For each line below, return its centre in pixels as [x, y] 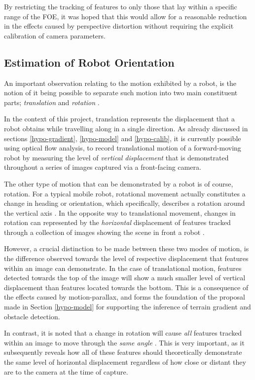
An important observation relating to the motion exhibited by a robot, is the [120, 83]
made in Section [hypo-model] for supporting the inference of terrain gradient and [127, 307]
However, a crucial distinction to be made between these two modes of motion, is [127, 248]
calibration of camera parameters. [55, 35]
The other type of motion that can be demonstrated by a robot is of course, [119, 183]
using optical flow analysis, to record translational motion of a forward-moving [123, 148]
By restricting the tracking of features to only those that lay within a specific [121, 6]
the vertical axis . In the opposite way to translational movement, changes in [120, 212]
